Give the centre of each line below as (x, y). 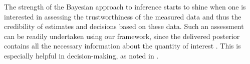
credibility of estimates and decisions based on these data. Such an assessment (124, 26)
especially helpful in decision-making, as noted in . (81, 55)
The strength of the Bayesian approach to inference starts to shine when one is (125, 6)
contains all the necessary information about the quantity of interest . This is (122, 46)
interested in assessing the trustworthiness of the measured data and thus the (123, 16)
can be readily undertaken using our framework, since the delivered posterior (122, 36)
